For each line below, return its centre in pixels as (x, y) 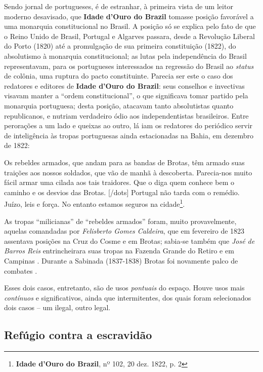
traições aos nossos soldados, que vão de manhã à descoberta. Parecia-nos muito (128, 172)
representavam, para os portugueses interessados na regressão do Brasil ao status (129, 66)
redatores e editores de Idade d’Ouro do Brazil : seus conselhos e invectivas (124, 85)
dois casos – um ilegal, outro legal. (57, 307)
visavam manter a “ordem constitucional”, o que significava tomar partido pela (126, 96)
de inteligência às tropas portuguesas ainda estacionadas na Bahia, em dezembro (129, 135)
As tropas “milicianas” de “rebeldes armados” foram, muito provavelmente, (120, 221)
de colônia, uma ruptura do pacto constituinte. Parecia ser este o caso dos (119, 76)
